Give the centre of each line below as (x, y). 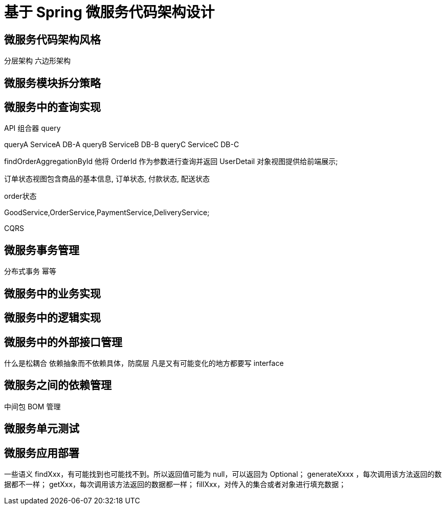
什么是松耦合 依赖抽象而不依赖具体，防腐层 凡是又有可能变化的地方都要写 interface (144, 363)
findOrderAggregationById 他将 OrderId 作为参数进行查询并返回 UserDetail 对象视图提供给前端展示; (171, 161)
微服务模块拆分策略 (52, 83)
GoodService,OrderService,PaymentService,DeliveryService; (107, 213)
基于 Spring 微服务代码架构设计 (109, 12)
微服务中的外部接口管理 (63, 342)
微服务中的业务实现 (52, 293)
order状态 (20, 196)
